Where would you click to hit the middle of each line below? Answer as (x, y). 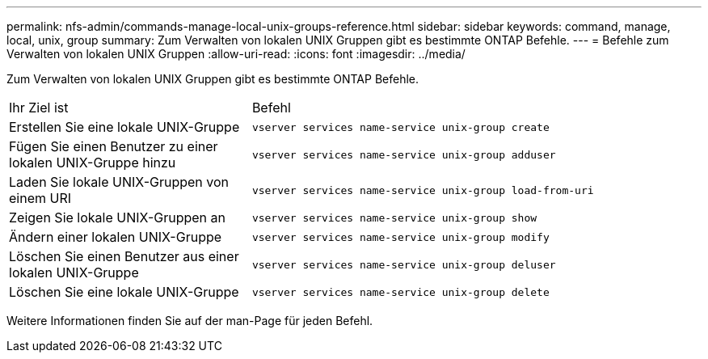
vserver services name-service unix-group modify (400, 237)
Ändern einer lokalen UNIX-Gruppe (116, 237)
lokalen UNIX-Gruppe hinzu (93, 163)
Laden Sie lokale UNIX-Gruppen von (119, 182)
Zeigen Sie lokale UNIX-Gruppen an (117, 218)
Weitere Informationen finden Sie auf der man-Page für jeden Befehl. (190, 321)
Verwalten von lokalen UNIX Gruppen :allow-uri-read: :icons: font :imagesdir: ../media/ (236, 54)
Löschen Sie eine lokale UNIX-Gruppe (124, 292)
